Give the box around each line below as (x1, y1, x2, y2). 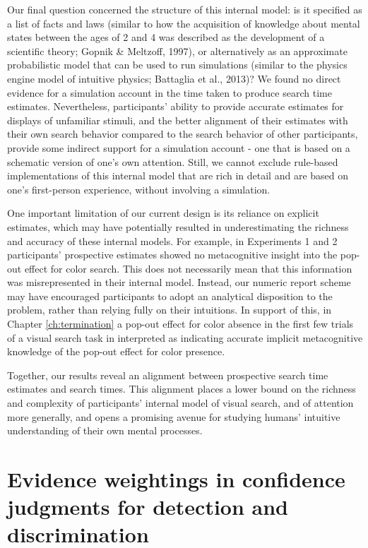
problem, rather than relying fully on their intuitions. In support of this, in (7, 302, 332, 317)
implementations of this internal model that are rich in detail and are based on (7, 168, 349, 183)
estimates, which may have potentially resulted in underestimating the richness (7, 219, 349, 234)
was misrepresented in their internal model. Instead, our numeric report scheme (7, 275, 351, 290)
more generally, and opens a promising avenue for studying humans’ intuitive (7, 409, 340, 424)
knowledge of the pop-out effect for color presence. (7, 344, 225, 359)
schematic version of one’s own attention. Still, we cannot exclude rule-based (7, 154, 338, 169)
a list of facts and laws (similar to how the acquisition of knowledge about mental (7, 16, 360, 30)
